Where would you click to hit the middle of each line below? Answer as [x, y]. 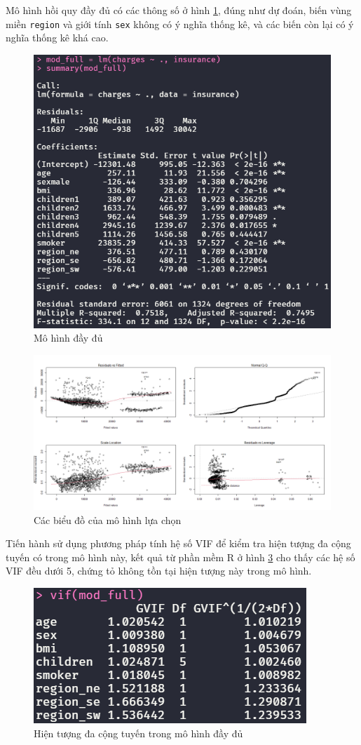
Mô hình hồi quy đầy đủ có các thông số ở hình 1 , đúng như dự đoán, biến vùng [179, 10]
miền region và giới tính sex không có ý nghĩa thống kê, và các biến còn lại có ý [180, 24]
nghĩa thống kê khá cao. [57, 38]
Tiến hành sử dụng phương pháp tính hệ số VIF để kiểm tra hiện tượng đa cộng [178, 543]
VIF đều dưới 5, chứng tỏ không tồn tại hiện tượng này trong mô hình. [159, 571]
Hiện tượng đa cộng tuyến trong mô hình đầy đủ [138, 733]
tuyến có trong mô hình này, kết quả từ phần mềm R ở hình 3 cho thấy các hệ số [180, 557]
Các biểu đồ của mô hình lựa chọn [108, 519]
